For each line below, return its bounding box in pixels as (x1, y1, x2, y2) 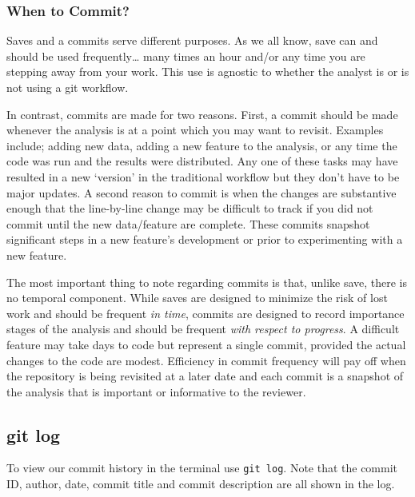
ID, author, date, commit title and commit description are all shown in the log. (6, 475, 395, 492)
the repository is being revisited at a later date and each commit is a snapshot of (6, 368, 404, 384)
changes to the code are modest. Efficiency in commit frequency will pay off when (6, 352, 406, 368)
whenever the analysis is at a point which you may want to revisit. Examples (6, 121, 384, 138)
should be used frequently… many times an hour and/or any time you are (6, 47, 365, 64)
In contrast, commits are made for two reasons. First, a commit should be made (6, 105, 398, 122)
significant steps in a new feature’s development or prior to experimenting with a (6, 231, 403, 248)
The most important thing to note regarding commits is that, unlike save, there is (6, 273, 408, 290)
